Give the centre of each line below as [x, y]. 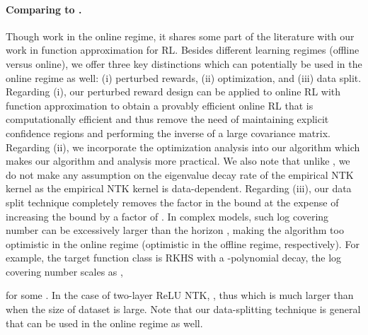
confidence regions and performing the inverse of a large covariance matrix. [168, 133]
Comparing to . [44, 9]
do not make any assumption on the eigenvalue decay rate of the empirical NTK [180, 174]
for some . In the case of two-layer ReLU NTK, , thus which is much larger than [180, 295]
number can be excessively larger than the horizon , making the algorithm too [175, 230]
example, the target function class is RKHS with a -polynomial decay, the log [174, 258]
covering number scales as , [64, 271]
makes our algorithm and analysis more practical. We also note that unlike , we [178, 161]
